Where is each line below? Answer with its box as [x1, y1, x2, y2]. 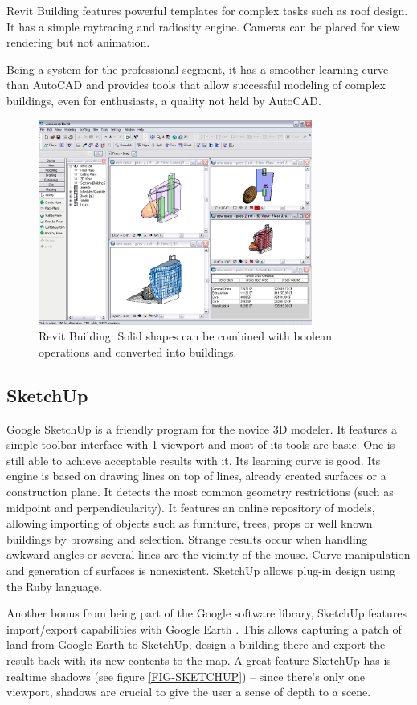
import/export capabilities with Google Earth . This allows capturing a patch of [6, 620, 402, 637]
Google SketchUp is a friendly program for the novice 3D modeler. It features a [6, 420, 398, 437]
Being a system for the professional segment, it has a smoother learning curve [6, 60, 389, 77]
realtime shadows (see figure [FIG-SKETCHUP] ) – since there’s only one [6, 667, 366, 684]
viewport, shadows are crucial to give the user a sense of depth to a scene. [6, 683, 371, 700]
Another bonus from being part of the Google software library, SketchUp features [6, 605, 407, 621]
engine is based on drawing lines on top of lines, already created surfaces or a [6, 467, 386, 484]
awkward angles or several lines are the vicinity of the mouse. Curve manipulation [6, 546, 411, 563]
